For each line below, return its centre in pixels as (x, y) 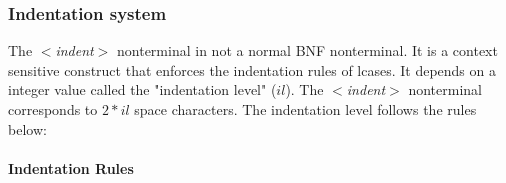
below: (27, 128)
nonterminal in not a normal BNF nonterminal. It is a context (307, 50)
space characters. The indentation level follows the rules (305, 109)
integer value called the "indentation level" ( (142, 89)
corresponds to (53, 109)
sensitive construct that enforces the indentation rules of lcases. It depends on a (252, 69)
